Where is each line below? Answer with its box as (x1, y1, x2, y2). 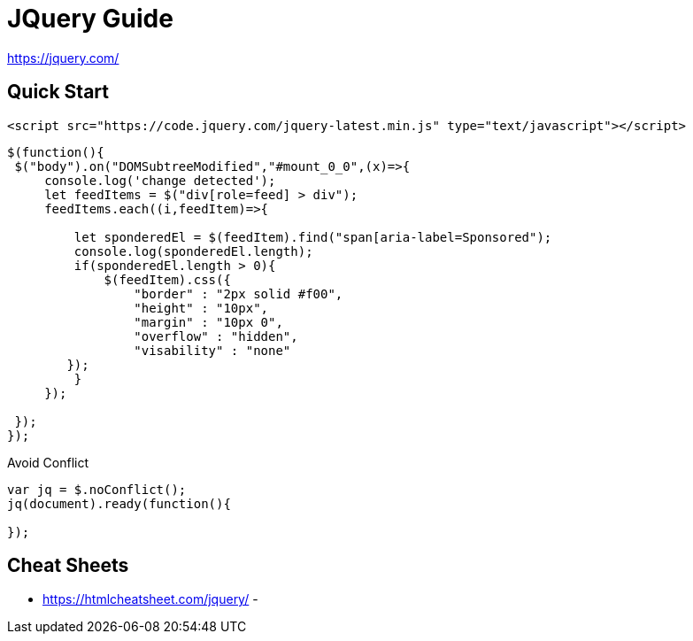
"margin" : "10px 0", (134, 314, 283, 329)
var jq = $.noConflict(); (7, 482, 187, 497)
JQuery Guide (7, 4, 173, 34)
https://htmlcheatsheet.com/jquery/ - (42, 591, 258, 607)
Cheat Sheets (7, 554, 129, 577)
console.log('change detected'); (44, 173, 276, 188)
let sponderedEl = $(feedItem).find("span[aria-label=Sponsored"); (73, 229, 552, 244)
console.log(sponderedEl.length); (73, 243, 313, 259)
